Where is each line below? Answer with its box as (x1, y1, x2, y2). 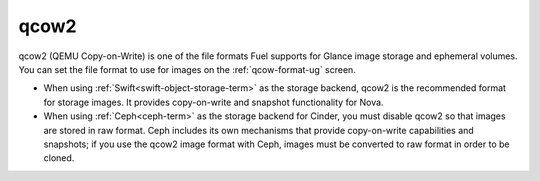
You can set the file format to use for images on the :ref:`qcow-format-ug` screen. (18, 63, 357, 75)
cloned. (43, 152, 75, 164)
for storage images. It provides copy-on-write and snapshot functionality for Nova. (43, 96, 384, 108)
